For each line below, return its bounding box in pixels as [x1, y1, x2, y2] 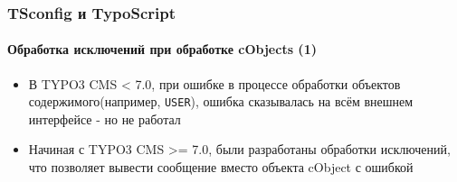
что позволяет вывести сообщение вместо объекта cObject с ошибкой [28, 158, 414, 177]
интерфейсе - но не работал [28, 109, 181, 128]
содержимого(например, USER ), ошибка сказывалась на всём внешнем [28, 92, 414, 111]
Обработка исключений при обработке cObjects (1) [7, 40, 317, 59]
